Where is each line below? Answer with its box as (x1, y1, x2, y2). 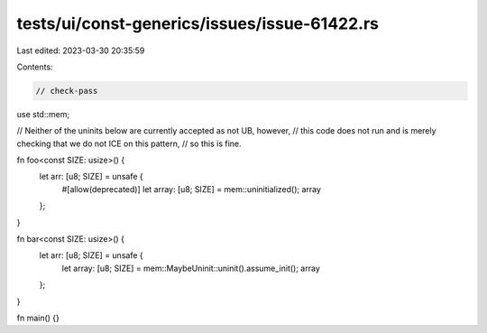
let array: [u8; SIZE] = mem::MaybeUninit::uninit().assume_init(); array (61, 263, 320, 273)
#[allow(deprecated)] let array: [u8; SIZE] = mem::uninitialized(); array (61, 183, 322, 194)
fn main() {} (16, 312, 60, 323)
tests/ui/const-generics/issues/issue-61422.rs (16, 14, 379, 33)
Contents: (16, 61, 53, 72)
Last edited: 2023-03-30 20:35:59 (16, 45, 145, 56)
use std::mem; (16, 108, 70, 119)
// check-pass (35, 86, 98, 96)
